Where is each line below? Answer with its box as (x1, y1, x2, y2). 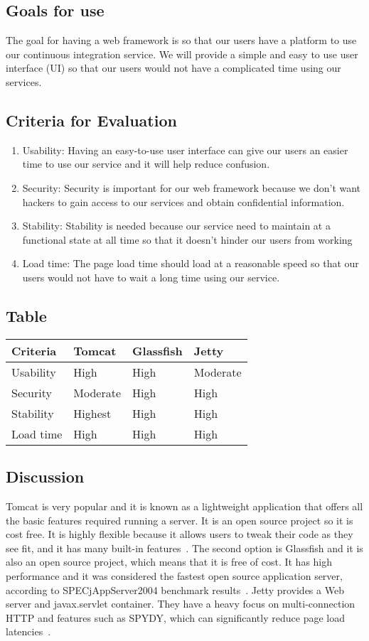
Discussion (6, 465, 85, 488)
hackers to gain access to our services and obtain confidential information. (22, 194, 345, 209)
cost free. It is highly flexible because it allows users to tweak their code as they (6, 527, 353, 542)
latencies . (6, 624, 51, 639)
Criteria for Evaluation (6, 109, 177, 131)
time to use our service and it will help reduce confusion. (22, 156, 270, 171)
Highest (73, 404, 112, 421)
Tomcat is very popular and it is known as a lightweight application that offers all (6, 498, 363, 513)
